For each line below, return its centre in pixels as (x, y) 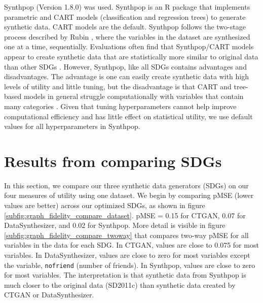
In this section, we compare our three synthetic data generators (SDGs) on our (126, 185)
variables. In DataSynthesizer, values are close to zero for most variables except (127, 255)
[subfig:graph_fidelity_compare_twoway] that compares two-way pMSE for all (126, 235)
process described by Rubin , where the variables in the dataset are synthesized (127, 36)
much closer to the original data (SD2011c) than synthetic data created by (120, 284)
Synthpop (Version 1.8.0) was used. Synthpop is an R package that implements (127, 7)
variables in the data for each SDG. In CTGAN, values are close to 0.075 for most (131, 245)
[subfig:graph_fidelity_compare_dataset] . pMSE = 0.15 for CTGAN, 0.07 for (125, 215)
